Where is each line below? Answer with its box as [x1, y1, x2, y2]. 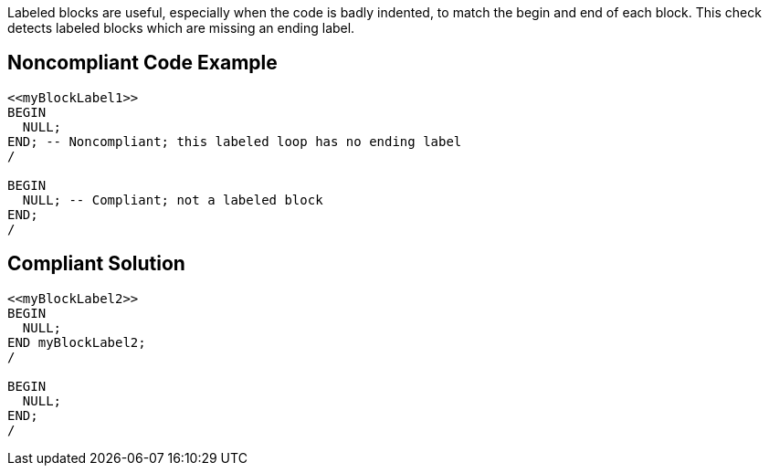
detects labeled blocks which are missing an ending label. [7, 20, 355, 36]
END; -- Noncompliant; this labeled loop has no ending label [7, 133, 462, 149]
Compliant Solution [7, 252, 185, 276]
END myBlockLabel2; [7, 334, 146, 350]
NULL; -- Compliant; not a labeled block [22, 192, 323, 207]
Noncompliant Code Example [7, 51, 278, 75]
